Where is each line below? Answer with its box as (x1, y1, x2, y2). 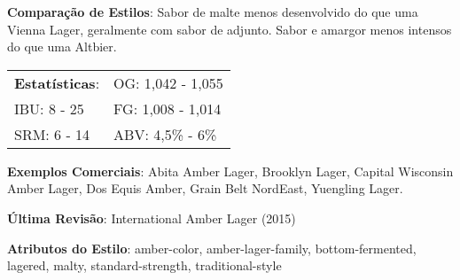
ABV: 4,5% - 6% (113, 123, 217, 144)
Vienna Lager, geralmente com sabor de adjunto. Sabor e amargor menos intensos (7, 19, 452, 38)
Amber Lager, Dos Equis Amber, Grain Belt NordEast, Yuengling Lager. (7, 179, 403, 198)
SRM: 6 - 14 (14, 123, 90, 144)
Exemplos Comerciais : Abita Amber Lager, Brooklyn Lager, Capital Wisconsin (7, 161, 454, 180)
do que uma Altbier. (7, 37, 117, 56)
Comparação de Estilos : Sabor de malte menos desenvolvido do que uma (7, 3, 418, 20)
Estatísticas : (14, 72, 100, 93)
